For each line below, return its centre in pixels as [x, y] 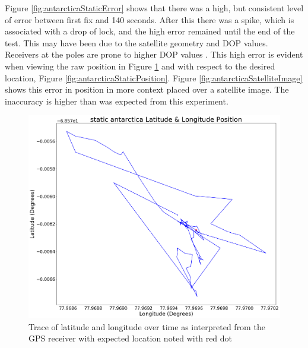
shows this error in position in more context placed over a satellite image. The [147, 89]
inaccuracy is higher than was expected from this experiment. [117, 101]
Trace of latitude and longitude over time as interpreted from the [147, 326]
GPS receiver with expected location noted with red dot [131, 338]
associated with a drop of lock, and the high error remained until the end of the [150, 31]
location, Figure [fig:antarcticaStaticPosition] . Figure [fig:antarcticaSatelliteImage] [154, 77]
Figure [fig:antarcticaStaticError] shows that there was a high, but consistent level [154, 8]
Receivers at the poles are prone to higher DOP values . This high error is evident [154, 54]
